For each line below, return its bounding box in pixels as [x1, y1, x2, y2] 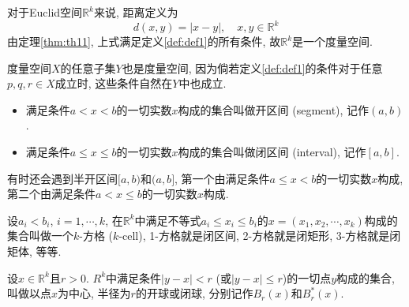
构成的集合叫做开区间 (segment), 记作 [178, 101, 370, 118]
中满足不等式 [134, 212, 201, 228]
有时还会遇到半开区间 [7, 170, 118, 186]
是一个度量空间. [292, 33, 373, 50]
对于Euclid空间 [7, 4, 83, 20]
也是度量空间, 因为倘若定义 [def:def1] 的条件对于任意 [122, 59, 383, 76]
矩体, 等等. [7, 243, 62, 260]
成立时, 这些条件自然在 [54, 75, 173, 92]
